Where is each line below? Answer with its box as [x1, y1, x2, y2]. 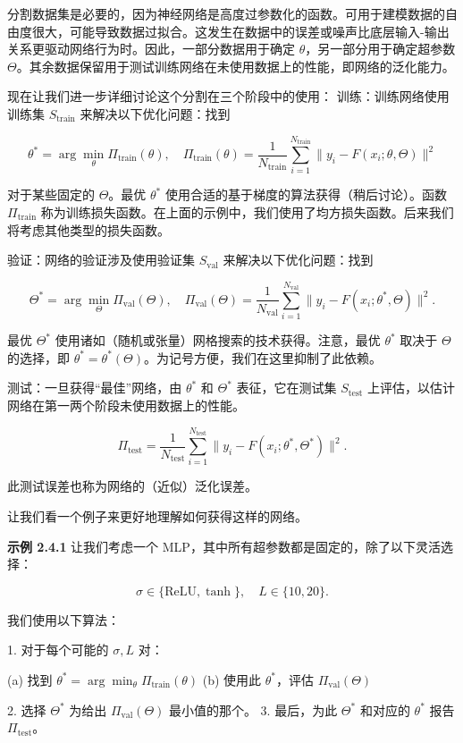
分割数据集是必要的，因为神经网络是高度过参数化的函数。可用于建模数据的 [7, 4, 445, 22]
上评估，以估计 [367, 378, 456, 397]
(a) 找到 [7, 670, 53, 688]
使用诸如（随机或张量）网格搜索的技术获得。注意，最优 [55, 331, 381, 350]
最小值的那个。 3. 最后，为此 [168, 700, 338, 719]
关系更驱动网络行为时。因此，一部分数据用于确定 [7, 39, 295, 58]
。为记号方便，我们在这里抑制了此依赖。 [144, 348, 383, 367]
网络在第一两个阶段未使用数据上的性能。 [7, 396, 245, 415]
